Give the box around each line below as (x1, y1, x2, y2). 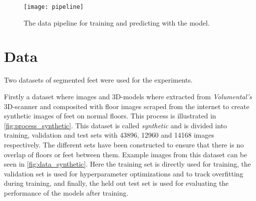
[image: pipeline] (24, 3, 84, 10)
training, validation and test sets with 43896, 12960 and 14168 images (4, 130, 214, 140)
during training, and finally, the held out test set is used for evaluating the (4, 178, 229, 188)
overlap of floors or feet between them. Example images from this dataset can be (4, 149, 247, 159)
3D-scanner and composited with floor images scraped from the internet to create (4, 101, 250, 111)
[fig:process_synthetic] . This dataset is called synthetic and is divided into (4, 120, 227, 130)
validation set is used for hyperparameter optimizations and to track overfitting (4, 168, 243, 178)
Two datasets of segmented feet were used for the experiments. (4, 75, 193, 85)
